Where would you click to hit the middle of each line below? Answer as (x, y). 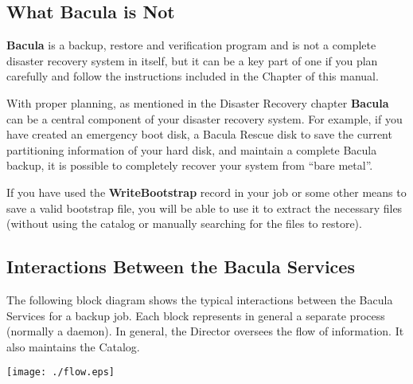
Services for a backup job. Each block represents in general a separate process (196, 315)
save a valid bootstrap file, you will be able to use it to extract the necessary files (205, 208)
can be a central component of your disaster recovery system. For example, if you (205, 118)
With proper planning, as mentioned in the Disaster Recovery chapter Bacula (198, 102)
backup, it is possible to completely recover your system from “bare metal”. (190, 165)
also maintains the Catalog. (73, 346)
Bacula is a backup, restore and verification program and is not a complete (191, 45)
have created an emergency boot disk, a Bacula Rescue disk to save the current (199, 134)
